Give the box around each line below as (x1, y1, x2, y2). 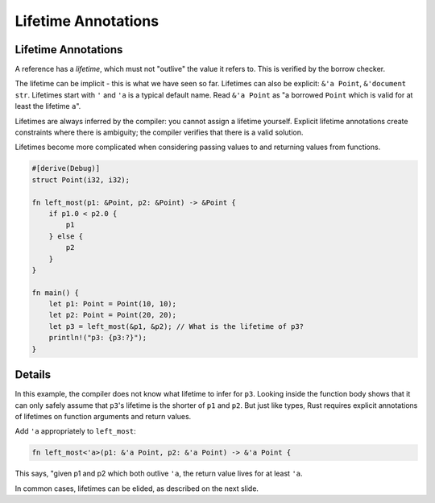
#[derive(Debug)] (31, 164, 101, 173)
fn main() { (31, 288, 80, 297)
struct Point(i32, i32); (31, 175, 130, 185)
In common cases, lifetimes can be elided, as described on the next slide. (14, 484, 259, 493)
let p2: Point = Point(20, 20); (48, 310, 177, 320)
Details (14, 368, 52, 382)
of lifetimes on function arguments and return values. (14, 411, 192, 421)
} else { (48, 231, 84, 241)
